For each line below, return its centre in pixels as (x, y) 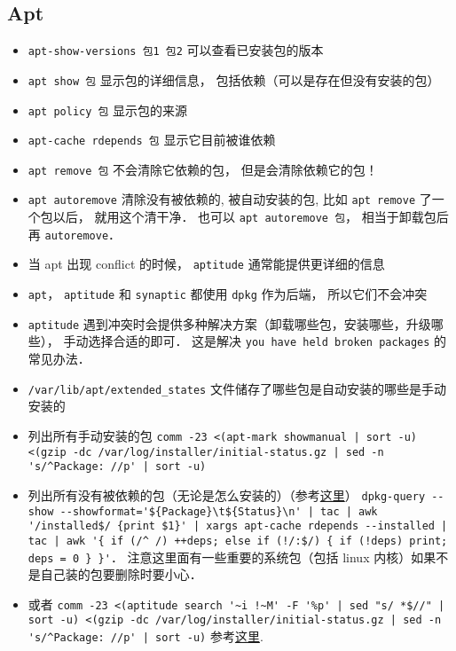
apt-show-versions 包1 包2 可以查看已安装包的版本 (176, 50)
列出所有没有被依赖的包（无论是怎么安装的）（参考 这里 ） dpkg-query (227, 494)
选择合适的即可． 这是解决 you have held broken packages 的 (267, 341)
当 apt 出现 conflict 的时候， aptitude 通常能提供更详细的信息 (206, 264)
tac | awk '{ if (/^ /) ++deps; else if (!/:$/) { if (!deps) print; (238, 541)
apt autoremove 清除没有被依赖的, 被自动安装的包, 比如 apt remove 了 (230, 199)
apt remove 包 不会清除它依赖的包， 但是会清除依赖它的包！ (203, 169)
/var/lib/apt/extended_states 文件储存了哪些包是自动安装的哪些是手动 (237, 388)
